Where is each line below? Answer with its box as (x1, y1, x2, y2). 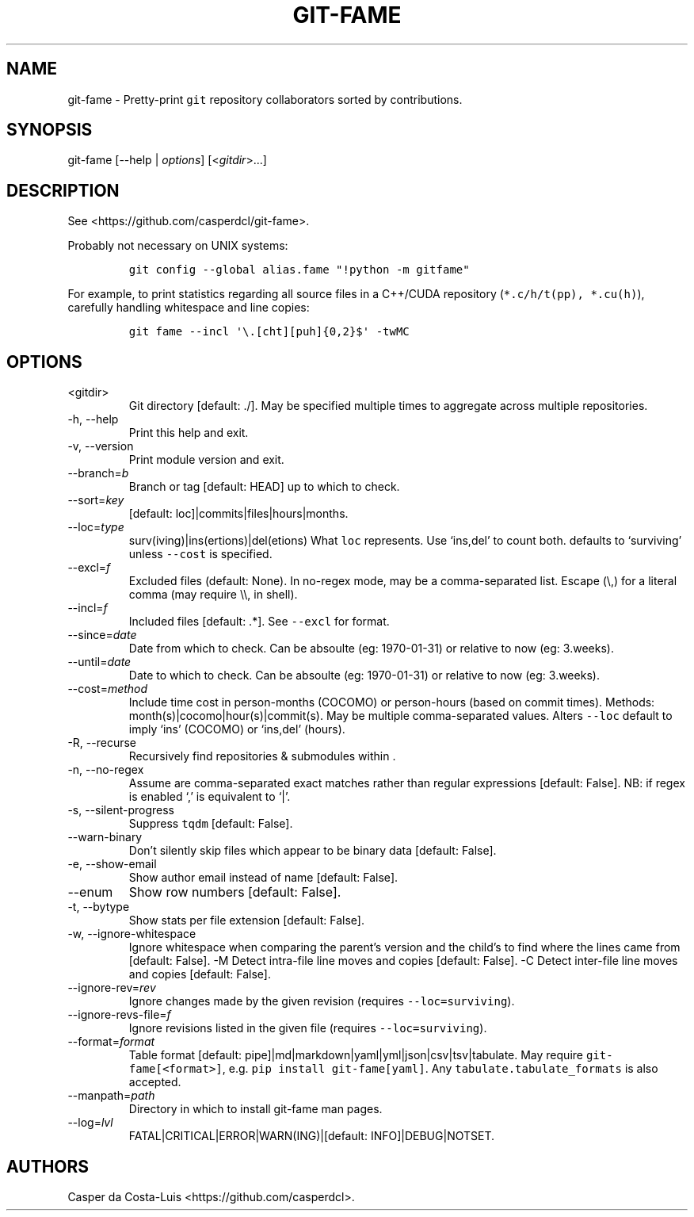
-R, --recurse (67, 736, 136, 750)
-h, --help (67, 412, 119, 427)
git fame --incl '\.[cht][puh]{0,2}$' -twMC (128, 325, 410, 339)
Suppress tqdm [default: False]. (128, 817, 293, 831)
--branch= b (67, 466, 129, 480)
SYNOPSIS (6, 120, 93, 140)
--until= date (67, 655, 132, 669)
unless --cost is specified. (128, 547, 273, 561)
